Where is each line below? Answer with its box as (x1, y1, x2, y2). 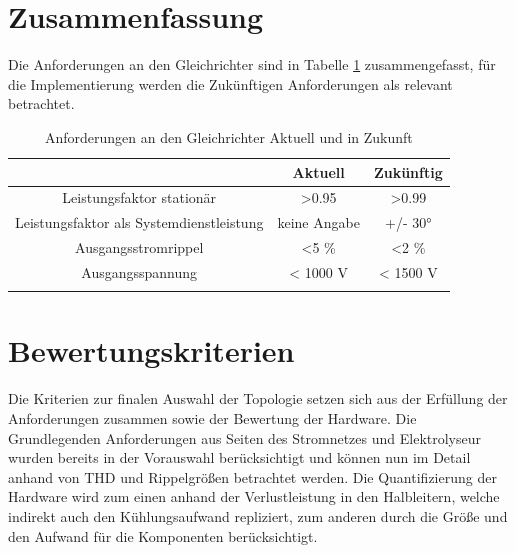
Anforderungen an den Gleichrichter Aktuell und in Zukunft (44, 126, 413, 147)
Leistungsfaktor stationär (62, 187, 217, 208)
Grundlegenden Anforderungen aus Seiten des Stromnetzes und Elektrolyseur (8, 427, 482, 448)
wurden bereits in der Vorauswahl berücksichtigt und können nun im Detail (8, 447, 471, 468)
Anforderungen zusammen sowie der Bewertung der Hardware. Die (8, 407, 417, 428)
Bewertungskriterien (8, 330, 295, 371)
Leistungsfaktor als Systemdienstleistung (15, 212, 264, 233)
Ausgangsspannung (81, 261, 198, 282)
